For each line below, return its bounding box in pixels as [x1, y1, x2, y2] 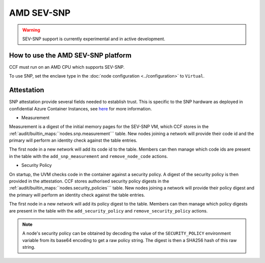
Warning [22, 27, 40, 33]
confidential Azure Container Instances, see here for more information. [9, 105, 152, 111]
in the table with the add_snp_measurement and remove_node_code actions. [9, 153, 168, 159]
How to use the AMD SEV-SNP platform [9, 51, 132, 59]
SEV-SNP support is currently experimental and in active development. [22, 36, 165, 42]
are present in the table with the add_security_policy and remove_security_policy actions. [9, 208, 208, 213]
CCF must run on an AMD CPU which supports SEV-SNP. [9, 64, 125, 70]
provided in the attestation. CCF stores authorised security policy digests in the [9, 178, 169, 184]
